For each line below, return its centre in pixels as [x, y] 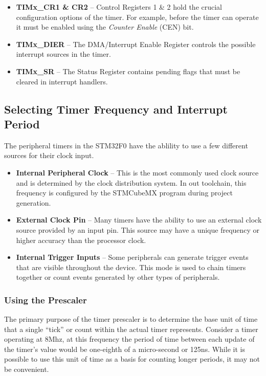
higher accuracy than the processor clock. [81, 240]
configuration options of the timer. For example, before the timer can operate [137, 17]
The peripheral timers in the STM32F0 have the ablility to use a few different [126, 145]
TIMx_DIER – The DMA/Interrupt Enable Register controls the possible [136, 44]
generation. [34, 202]
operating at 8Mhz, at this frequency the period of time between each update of [129, 339]
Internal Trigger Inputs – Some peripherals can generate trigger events [132, 257]
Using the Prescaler [46, 300]
